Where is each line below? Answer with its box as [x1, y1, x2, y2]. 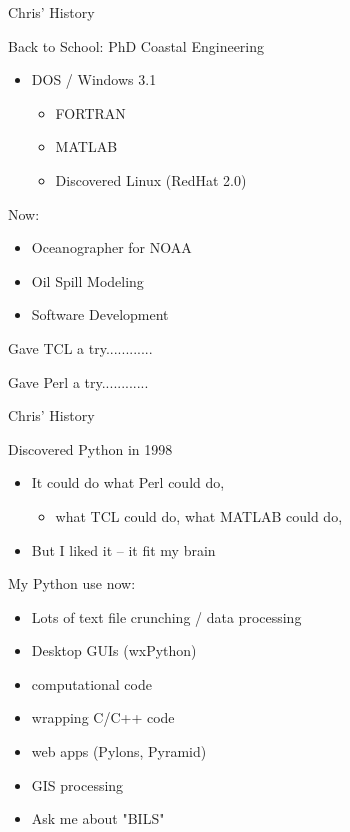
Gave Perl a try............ [8, 371, 149, 392]
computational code [31, 673, 152, 694]
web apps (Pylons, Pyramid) [31, 741, 207, 762]
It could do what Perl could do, [31, 472, 225, 493]
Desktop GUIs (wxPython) [31, 640, 197, 661]
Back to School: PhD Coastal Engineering [8, 35, 265, 56]
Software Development [31, 304, 169, 325]
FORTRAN [55, 102, 126, 123]
